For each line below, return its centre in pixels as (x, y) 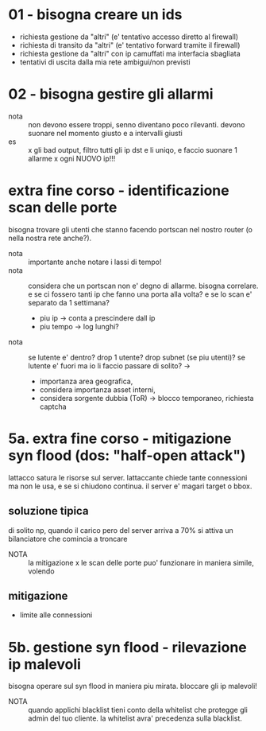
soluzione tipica (48, 511)
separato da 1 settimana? (69, 302)
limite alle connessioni (56, 615)
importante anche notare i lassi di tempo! (95, 262)
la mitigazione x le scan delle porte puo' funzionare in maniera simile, (141, 562)
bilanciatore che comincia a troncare (68, 539)
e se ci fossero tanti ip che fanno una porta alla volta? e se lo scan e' (140, 294)
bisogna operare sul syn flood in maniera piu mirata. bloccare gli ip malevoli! (133, 686)
